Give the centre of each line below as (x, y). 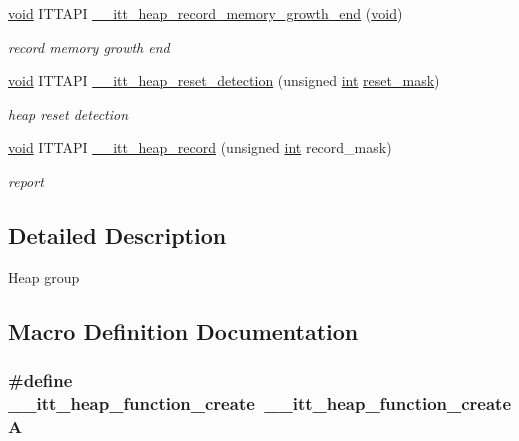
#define (40, 380)
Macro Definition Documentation (183, 330)
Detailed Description (117, 234)
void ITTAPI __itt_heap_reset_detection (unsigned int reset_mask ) (224, 80)
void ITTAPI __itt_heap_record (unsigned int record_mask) (200, 147)
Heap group (44, 276)
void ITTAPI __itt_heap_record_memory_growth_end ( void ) (205, 13)
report (26, 180)
